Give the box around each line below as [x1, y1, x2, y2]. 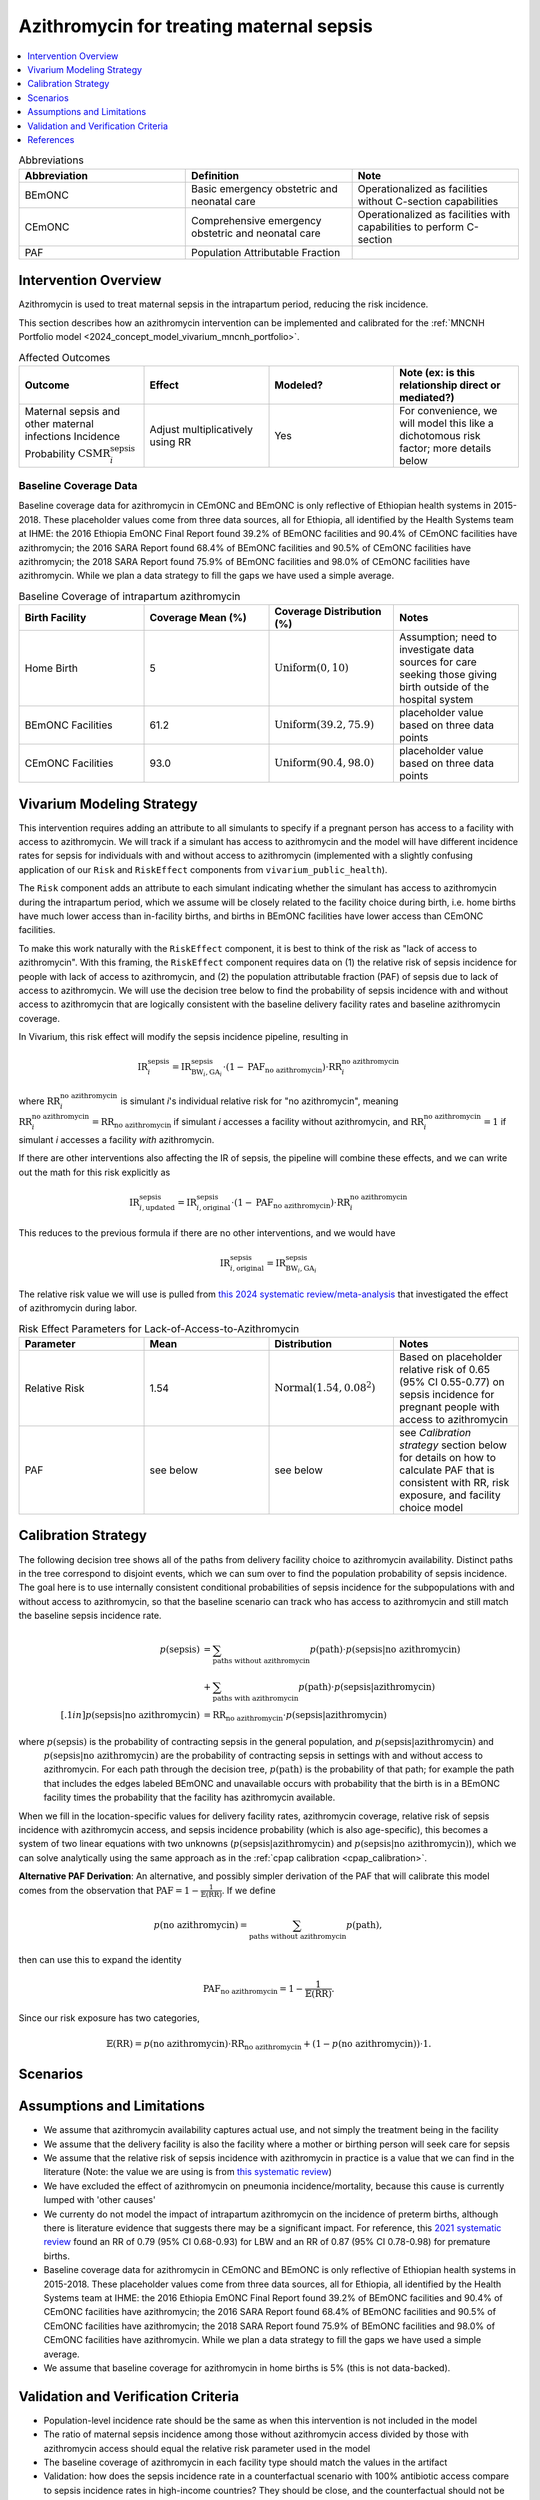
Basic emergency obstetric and [191, 181, 339, 195]
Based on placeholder [398, 1350, 503, 1364]
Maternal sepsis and [24, 404, 120, 418]
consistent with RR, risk [398, 1476, 510, 1490]
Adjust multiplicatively [149, 422, 254, 436]
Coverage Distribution [274, 605, 382, 619]
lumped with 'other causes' [43, 2194, 156, 2206]
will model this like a [398, 416, 494, 430]
